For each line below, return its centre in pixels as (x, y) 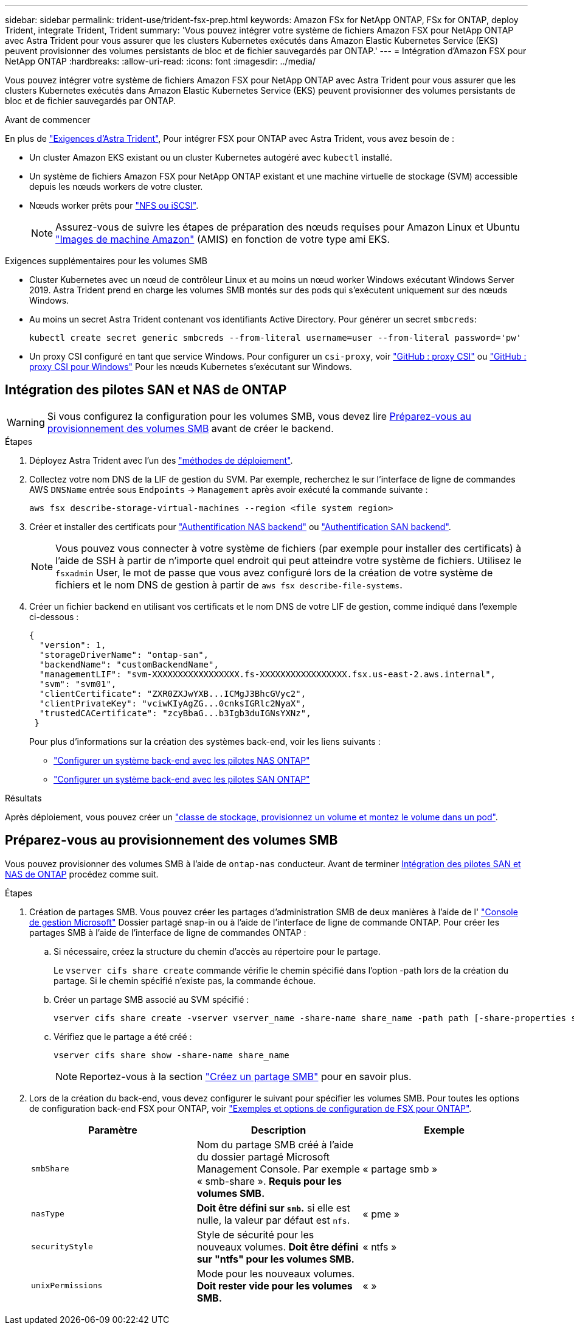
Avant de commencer (48, 120)
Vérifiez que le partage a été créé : (123, 1036)
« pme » (381, 1214)
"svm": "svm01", (78, 684)
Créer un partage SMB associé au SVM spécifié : (151, 999)
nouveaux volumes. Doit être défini (278, 1247)
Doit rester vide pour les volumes (275, 1285)
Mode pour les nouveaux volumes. (276, 1273)
